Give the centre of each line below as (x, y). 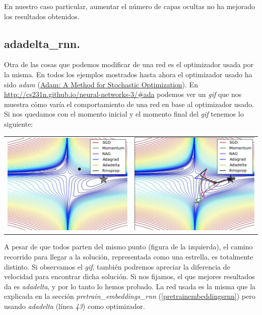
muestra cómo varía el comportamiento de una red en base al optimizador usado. (129, 104)
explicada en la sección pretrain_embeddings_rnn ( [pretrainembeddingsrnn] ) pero (130, 296)
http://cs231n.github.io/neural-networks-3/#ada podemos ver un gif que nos (123, 94)
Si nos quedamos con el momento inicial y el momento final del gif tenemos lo (124, 114)
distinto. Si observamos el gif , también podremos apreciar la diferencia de (117, 266)
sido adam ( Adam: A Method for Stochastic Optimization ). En (101, 84)
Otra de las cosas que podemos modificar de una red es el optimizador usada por (129, 64)
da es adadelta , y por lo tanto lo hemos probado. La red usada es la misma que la (130, 286)
